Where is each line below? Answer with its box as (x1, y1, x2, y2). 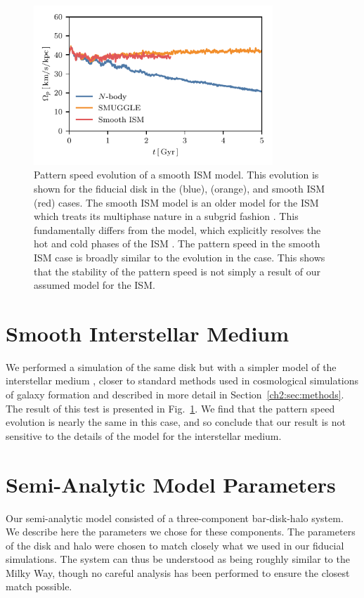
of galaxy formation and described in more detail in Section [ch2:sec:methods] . (6, 387, 344, 402)
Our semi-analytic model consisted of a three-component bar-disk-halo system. (6, 510, 344, 525)
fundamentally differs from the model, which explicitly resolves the (34, 222, 321, 237)
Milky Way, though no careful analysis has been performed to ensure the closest (6, 565, 350, 580)
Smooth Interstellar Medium (6, 318, 290, 347)
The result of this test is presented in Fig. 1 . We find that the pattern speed (6, 401, 335, 415)
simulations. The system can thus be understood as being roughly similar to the (6, 552, 350, 566)
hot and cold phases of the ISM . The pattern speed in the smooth (34, 236, 320, 251)
